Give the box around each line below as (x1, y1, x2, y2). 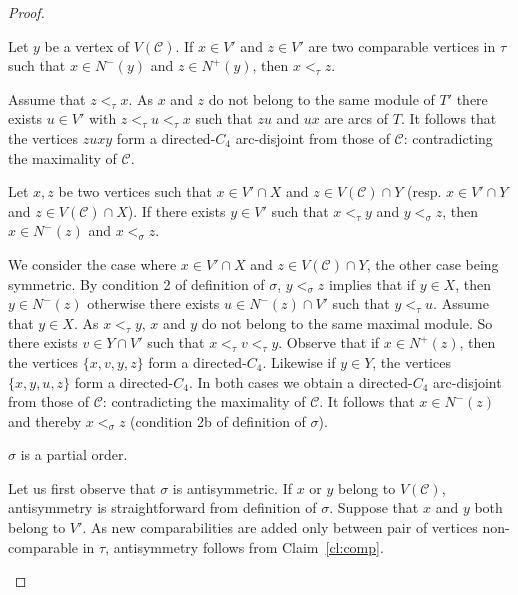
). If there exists (127, 200, 226, 221)
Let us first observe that (8, 477, 156, 498)
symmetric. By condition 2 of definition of (8, 273, 265, 294)
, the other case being (366, 253, 499, 274)
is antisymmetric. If (172, 477, 292, 498)
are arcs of (324, 108, 389, 129)
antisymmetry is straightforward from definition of (8, 497, 317, 518)
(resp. (407, 181, 442, 202)
